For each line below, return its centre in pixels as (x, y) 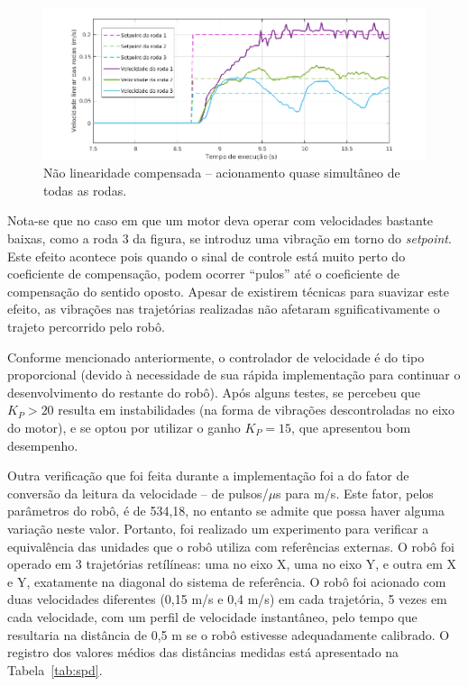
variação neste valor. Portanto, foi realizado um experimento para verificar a (218, 528)
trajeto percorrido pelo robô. (86, 327)
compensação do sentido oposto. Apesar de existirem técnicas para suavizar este (228, 291)
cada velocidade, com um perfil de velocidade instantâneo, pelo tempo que (212, 616)
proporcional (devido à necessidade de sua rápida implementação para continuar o (234, 375)
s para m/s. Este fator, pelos (355, 493)
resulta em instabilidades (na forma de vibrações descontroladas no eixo (256, 410)
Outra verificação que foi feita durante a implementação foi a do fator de (208, 476)
